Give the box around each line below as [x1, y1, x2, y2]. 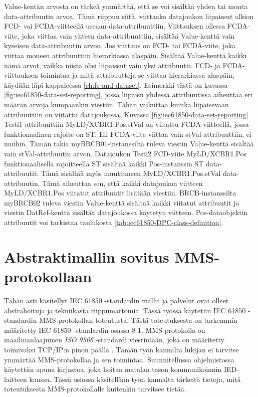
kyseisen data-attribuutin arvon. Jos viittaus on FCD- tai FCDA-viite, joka [4, 40, 235, 51]
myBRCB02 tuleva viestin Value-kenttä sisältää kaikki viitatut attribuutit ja [4, 197, 239, 208]
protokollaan [4, 266, 92, 287]
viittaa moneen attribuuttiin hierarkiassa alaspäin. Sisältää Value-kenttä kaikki [4, 50, 247, 60]
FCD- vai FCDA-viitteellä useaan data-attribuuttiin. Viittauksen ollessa [4, 21, 225, 31]
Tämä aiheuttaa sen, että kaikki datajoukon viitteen [42, 177, 203, 188]
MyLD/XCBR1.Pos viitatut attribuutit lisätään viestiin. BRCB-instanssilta [4, 187, 236, 198]
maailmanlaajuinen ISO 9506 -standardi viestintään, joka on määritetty [4, 334, 224, 345]
